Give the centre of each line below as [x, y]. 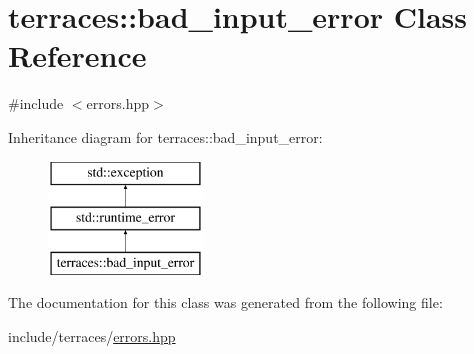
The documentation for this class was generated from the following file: [225, 302]
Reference [77, 55]
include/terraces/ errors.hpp [92, 336]
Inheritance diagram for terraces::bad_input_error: [165, 136]
